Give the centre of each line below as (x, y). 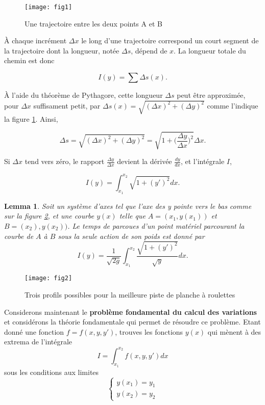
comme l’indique (233, 105)
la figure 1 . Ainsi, (31, 119)
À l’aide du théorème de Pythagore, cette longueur (83, 95)
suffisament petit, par (67, 105)
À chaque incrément (35, 40)
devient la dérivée (144, 161)
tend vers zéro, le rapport (65, 161)
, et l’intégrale (202, 161)
